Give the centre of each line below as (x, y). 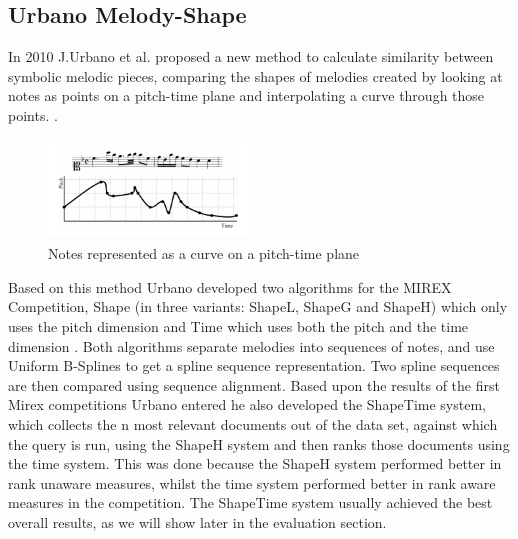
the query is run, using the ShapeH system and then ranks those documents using (259, 443)
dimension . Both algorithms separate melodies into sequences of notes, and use (251, 345)
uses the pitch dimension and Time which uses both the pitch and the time (238, 325)
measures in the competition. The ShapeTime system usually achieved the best (250, 502)
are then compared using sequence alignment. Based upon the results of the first (254, 384)
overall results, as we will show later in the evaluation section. (197, 521)
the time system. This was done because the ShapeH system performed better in (255, 463)
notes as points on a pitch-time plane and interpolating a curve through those (246, 95)
